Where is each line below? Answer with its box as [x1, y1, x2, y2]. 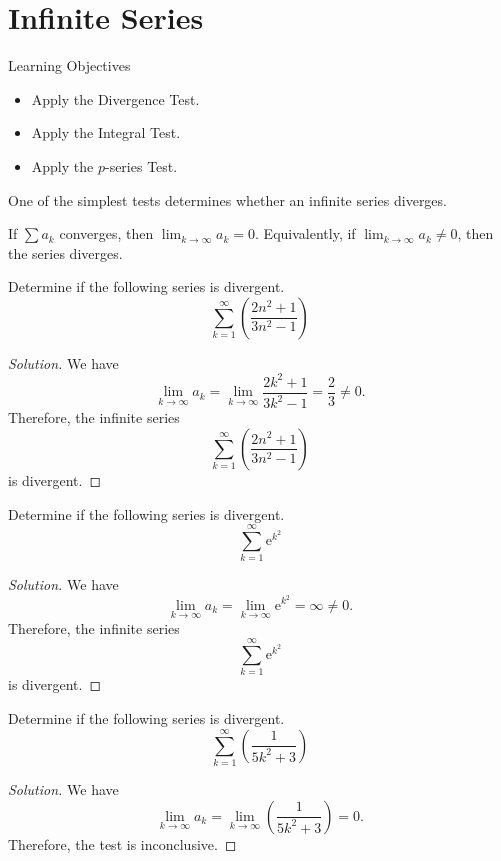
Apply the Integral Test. [31, 122, 181, 143]
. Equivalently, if [255, 223, 356, 244]
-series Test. [104, 155, 178, 176]
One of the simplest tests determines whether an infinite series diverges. [8, 189, 447, 210]
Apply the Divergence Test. [31, 88, 200, 109]
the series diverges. [8, 242, 123, 263]
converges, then [59, 223, 154, 244]
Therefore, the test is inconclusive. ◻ [8, 833, 237, 854]
